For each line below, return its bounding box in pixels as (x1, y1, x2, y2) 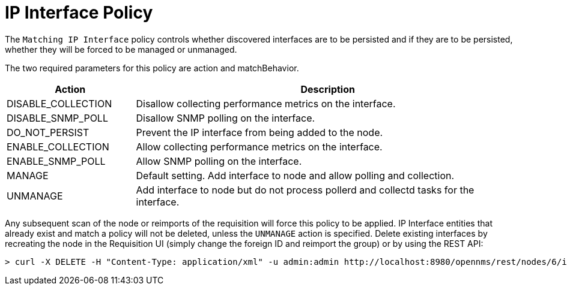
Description (300, 83, 355, 95)
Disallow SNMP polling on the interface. (136, 111, 315, 124)
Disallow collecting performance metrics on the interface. (136, 97, 396, 110)
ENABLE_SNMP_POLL (7, 155, 106, 167)
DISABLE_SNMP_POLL (7, 111, 108, 124)
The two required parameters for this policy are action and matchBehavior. (5, 62, 299, 73)
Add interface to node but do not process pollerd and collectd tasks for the (136, 183, 475, 196)
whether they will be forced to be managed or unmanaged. (5, 44, 237, 55)
